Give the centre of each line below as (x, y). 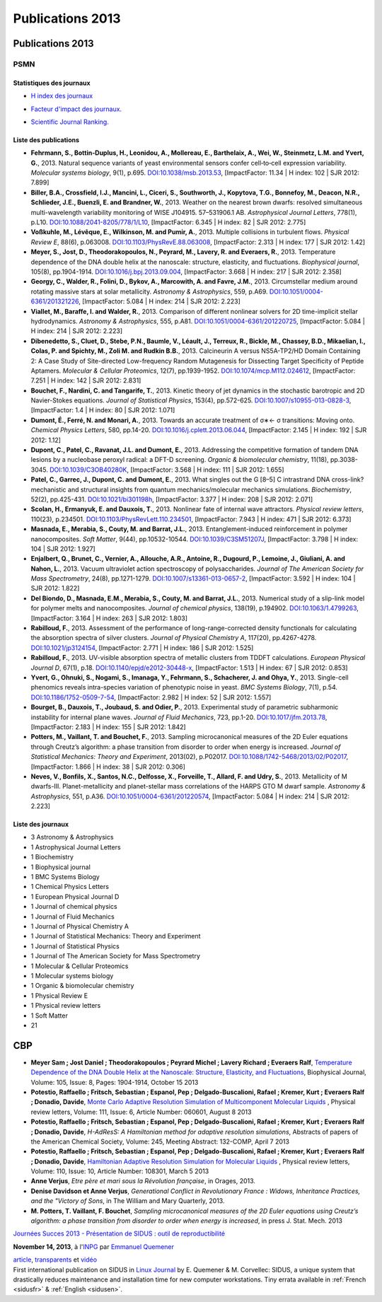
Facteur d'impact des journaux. (76, 109)
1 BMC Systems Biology (65, 877)
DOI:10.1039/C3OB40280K (88, 470)
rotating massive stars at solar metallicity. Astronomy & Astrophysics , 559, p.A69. (149, 291)
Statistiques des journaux (52, 83)
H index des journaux (62, 96)
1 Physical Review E (59, 995)
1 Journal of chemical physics (74, 907)
